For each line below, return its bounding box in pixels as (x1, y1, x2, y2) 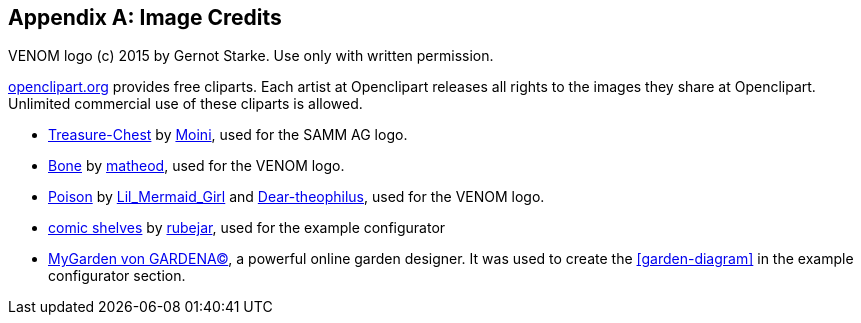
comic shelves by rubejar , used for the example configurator (48, 219, 446, 237)
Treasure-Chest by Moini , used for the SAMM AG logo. (48, 126, 408, 144)
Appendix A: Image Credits (8, 5, 282, 30)
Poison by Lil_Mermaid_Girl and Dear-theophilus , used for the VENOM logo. (48, 188, 545, 206)
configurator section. (48, 267, 186, 285)
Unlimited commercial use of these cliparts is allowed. (8, 95, 363, 113)
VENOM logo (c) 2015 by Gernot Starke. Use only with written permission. (8, 47, 494, 65)
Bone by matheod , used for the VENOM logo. (48, 157, 345, 175)
